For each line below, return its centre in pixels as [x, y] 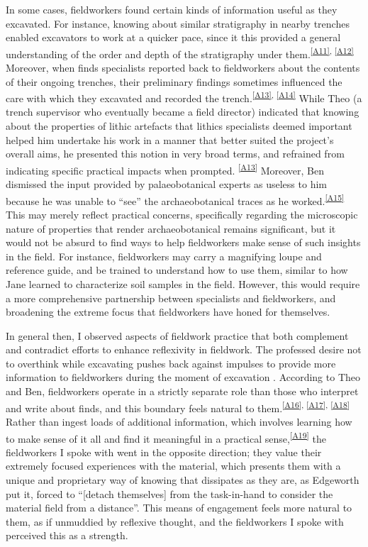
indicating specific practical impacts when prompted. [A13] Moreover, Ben [165, 169]
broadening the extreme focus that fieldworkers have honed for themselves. [168, 312]
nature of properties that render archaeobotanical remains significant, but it [171, 228]
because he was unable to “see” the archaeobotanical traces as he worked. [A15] [175, 199]
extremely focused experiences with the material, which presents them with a [173, 466]
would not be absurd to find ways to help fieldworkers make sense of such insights [183, 242]
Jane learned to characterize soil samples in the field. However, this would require [183, 283]
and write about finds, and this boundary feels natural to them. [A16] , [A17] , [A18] [178, 407]
